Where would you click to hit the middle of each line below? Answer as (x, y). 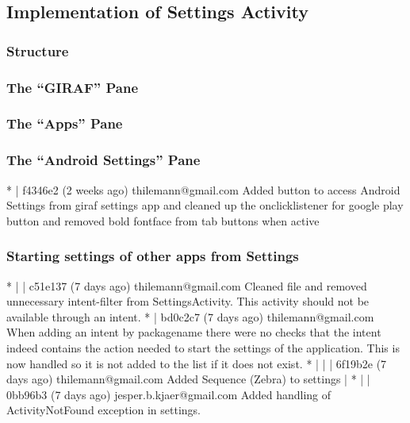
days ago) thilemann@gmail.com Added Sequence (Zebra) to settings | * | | (188, 379)
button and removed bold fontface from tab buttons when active (163, 220)
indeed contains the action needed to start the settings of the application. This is (203, 347)
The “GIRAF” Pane (73, 87)
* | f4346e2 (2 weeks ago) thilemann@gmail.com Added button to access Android (203, 189)
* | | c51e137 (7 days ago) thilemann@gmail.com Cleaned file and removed (187, 285)
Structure (38, 50)
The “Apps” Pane (65, 123)
